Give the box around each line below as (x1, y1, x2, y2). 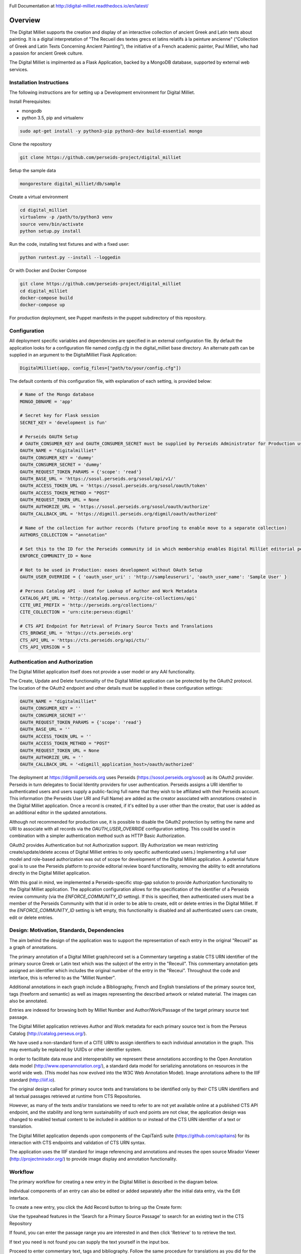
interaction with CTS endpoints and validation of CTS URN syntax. (9, 1139, 146, 1146)
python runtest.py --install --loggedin (20, 255, 120, 260)
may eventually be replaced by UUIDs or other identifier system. (9, 1046, 142, 1053)
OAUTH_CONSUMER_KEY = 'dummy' (20, 454, 94, 460)
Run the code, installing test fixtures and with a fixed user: (9, 241, 130, 247)
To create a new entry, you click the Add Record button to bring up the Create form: (9, 1204, 183, 1210)
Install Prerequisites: (9, 98, 52, 105)
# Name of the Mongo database (20, 392, 94, 397)
